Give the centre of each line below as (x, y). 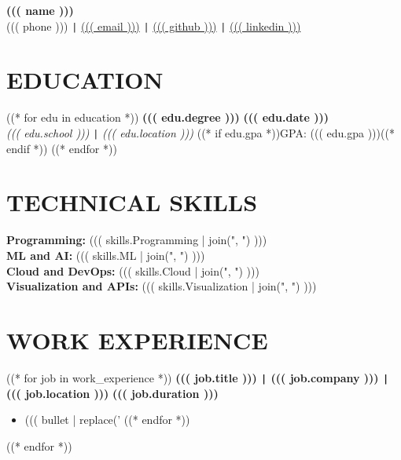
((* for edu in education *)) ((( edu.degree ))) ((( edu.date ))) (167, 117)
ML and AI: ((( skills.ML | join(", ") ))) (106, 255)
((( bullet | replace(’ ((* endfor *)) (107, 420)
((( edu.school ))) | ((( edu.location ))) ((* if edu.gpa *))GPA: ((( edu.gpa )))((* (200, 132)
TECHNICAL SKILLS (132, 202)
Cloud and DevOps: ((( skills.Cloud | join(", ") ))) (133, 270)
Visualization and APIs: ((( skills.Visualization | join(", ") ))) (162, 286)
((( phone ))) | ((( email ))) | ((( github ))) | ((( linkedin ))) (154, 26)
